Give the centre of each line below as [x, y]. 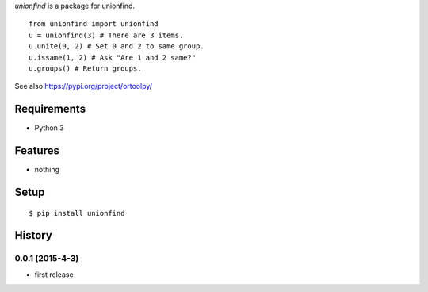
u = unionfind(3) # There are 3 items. [106, 35]
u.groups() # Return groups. [85, 68]
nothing [47, 170]
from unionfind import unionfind [94, 24]
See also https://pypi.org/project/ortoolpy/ [84, 86]
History [34, 235]
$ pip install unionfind [77, 213]
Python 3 [50, 128]
